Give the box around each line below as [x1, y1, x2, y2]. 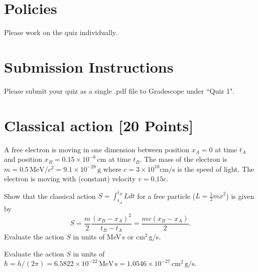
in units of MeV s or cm [73, 231, 145, 242]
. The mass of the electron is [140, 154, 227, 164]
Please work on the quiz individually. [4, 27, 117, 38]
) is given [226, 190, 254, 201]
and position [4, 154, 42, 164]
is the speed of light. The [177, 163, 254, 174]
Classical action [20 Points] [4, 115, 194, 135]
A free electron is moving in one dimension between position [4, 144, 189, 154]
